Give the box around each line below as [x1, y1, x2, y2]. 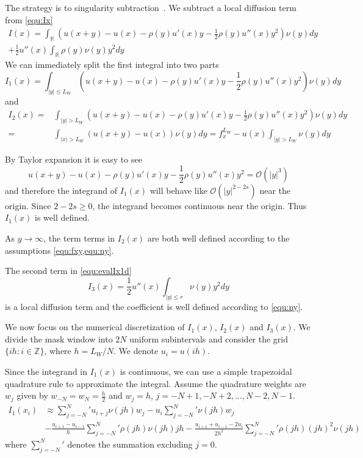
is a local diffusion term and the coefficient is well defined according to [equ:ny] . [5, 300, 303, 312]
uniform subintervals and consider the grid [129, 332, 289, 345]
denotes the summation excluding [67, 437, 193, 450]
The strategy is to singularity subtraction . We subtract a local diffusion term [5, 1, 297, 13]
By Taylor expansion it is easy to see [5, 152, 142, 165]
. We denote [113, 344, 159, 357]
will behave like [149, 183, 207, 196]
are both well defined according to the [147, 231, 290, 244]
